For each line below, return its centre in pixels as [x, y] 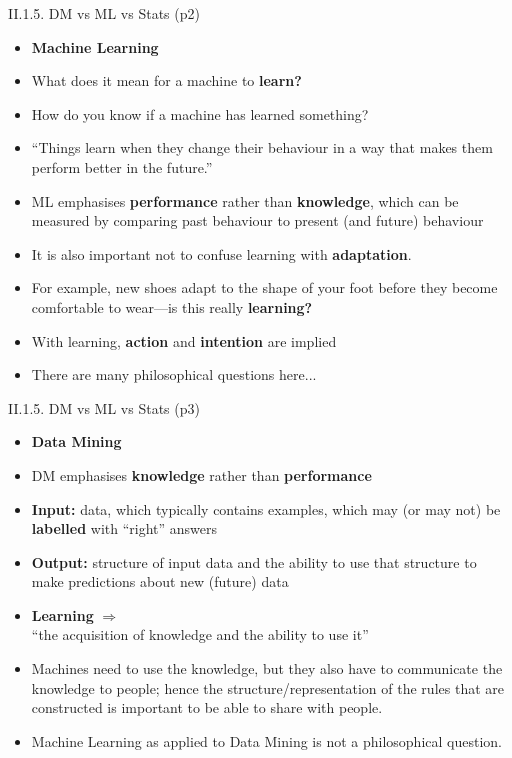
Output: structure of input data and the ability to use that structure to [254, 561]
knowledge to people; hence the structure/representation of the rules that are [267, 687]
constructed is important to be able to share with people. [207, 707]
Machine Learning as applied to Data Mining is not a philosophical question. [266, 740]
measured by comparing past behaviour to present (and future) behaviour [257, 220]
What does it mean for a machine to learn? [166, 80]
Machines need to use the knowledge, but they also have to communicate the [267, 668]
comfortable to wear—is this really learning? [172, 306]
